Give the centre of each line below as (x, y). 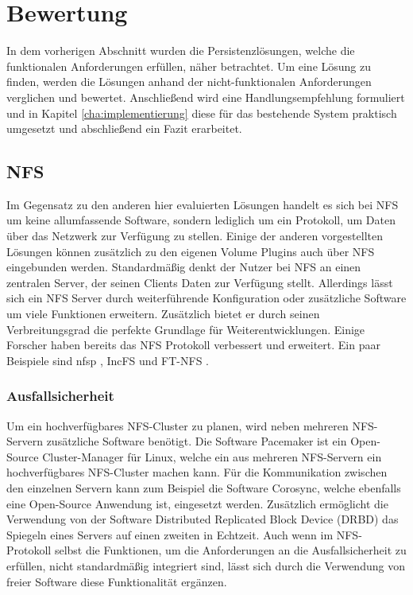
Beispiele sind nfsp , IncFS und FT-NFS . (108, 360)
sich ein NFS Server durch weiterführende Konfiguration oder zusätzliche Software (206, 298)
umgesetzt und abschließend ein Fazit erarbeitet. (124, 128)
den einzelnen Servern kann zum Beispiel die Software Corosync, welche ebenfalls (204, 488)
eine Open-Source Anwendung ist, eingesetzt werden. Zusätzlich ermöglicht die (197, 503)
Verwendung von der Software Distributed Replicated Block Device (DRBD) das (203, 519)
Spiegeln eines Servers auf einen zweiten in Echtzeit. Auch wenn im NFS (183, 534)
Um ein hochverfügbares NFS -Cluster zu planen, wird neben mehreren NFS (190, 425)
